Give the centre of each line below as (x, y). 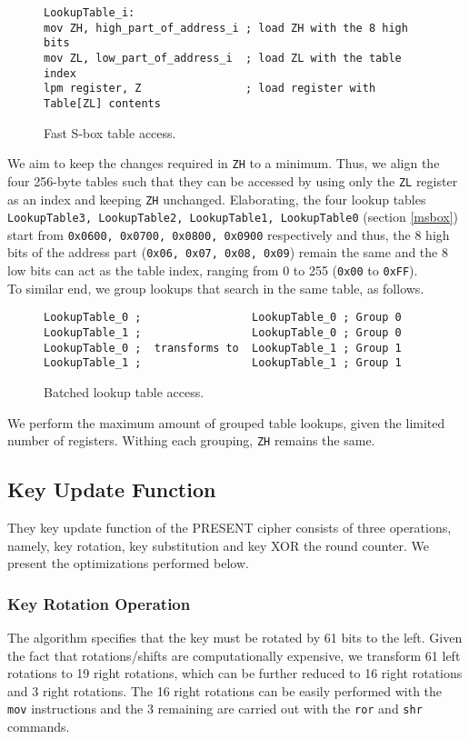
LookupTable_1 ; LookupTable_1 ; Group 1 (223, 363)
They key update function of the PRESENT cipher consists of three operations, (230, 528)
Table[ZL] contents (102, 103)
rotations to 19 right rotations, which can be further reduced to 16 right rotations (235, 673)
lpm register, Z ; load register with (210, 89)
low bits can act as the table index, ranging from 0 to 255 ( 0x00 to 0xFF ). (213, 270)
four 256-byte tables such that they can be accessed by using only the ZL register (233, 180)
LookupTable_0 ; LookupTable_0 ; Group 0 (223, 318)
